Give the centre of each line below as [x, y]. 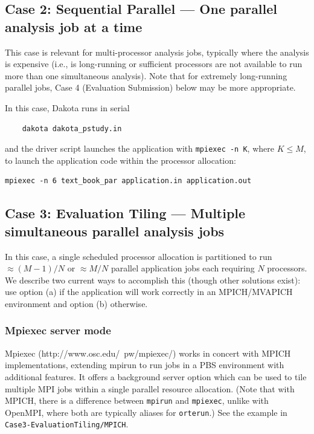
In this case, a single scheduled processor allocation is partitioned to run [139, 256]
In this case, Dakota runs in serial [67, 107]
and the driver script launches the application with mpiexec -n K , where [139, 148]
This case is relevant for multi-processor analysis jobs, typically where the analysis [157, 52]
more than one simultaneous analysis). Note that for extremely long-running [146, 75]
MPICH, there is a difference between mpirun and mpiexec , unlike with [137, 400]
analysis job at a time [74, 26]
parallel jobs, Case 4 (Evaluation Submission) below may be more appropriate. [150, 87]
